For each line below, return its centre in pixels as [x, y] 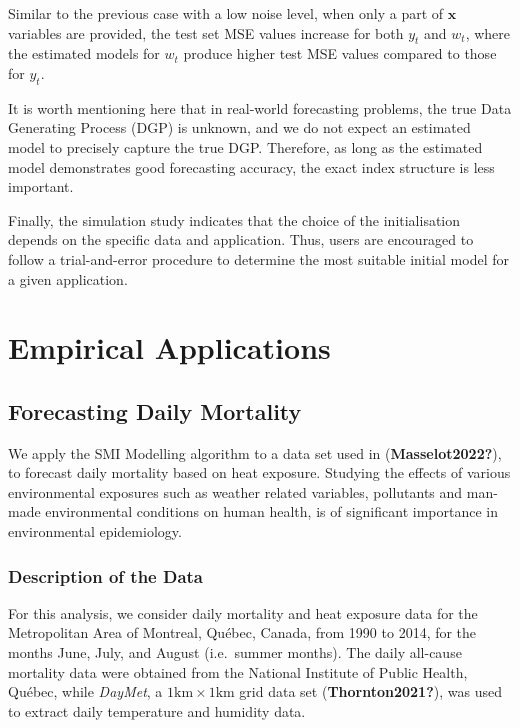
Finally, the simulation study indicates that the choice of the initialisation [234, 219]
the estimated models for [84, 53]
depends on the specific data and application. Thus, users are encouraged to [241, 239]
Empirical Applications [169, 347]
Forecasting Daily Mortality [155, 410]
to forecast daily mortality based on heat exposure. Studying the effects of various [259, 472]
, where [487, 32]
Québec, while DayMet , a [85, 691]
